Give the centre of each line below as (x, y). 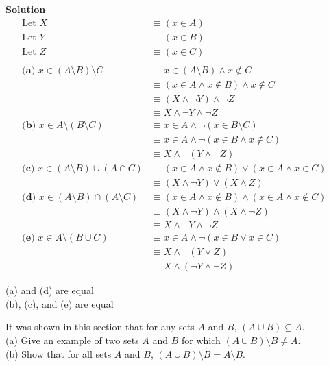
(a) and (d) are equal (50, 290)
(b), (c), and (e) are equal (60, 303)
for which (201, 340)
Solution (26, 9)
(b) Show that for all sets (59, 353)
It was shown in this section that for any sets (100, 327)
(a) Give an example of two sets (72, 340)
